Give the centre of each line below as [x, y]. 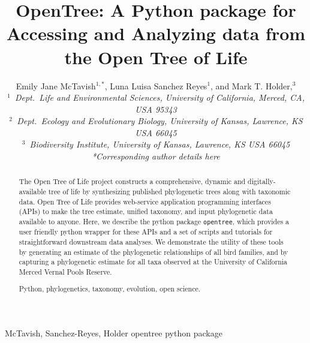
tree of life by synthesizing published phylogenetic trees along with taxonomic [169, 192]
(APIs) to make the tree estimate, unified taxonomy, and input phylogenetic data [146, 211]
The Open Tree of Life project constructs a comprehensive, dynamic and [132, 181]
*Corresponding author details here [156, 156]
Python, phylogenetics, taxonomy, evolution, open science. [110, 289]
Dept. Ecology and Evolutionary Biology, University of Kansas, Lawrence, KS [160, 121]
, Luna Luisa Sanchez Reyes [156, 85]
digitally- [262, 181]
